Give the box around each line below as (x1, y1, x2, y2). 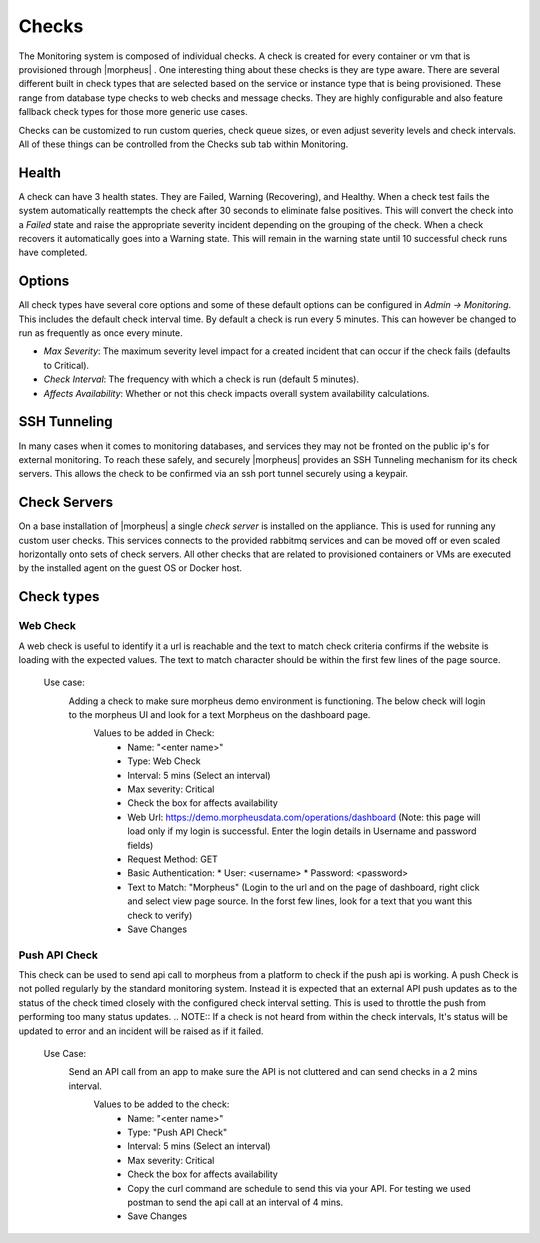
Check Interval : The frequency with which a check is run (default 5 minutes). (43, 373, 360, 385)
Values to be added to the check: (93, 1098, 230, 1110)
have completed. (18, 246, 88, 259)
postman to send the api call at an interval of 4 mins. (127, 1196, 344, 1208)
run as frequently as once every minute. (18, 327, 184, 339)
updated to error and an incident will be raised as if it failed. (18, 1025, 264, 1037)
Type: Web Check (127, 755, 201, 767)
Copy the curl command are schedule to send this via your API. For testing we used (127, 1182, 471, 1194)
